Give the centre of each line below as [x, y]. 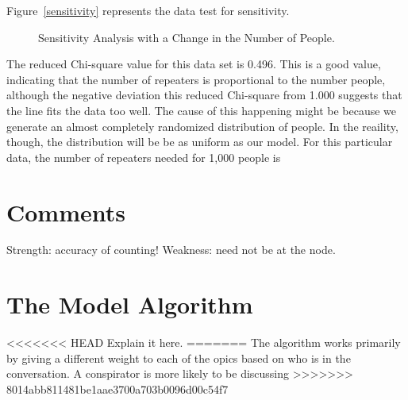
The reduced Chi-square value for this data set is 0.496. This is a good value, [194, 64]
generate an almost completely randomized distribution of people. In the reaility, [202, 126]
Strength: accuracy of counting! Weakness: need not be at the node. [171, 250]
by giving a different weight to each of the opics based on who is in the [179, 358]
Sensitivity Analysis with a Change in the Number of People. [187, 37]
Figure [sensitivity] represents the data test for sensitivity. [148, 10]
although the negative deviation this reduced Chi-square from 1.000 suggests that [204, 95]
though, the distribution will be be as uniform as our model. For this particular [200, 142]
